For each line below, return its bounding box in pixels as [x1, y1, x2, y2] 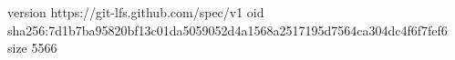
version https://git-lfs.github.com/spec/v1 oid [7, 3, 264, 21]
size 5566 [7, 38, 57, 57]
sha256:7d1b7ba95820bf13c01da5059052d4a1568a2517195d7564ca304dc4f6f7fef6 [7, 20, 448, 39]
